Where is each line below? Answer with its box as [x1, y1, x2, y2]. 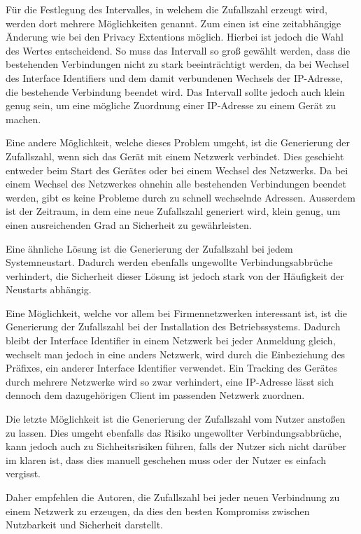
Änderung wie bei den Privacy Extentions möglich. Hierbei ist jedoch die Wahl [6, 29, 344, 44]
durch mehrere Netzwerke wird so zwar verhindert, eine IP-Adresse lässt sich [6, 374, 334, 388]
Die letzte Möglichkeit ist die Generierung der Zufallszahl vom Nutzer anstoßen [6, 412, 346, 426]
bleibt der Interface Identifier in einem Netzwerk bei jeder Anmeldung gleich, [6, 333, 336, 348]
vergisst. [6, 466, 41, 481]
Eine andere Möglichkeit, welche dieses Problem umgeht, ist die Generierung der [6, 135, 351, 150]
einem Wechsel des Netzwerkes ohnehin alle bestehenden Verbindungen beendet [6, 176, 346, 191]
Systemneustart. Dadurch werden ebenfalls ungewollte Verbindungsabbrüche [6, 255, 333, 269]
